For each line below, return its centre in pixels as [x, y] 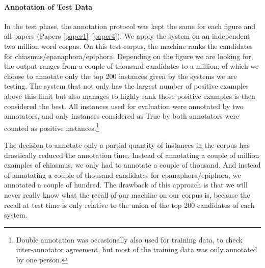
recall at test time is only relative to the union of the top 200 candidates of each [129, 205]
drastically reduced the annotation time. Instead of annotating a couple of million [132, 155]
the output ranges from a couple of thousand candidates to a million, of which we [131, 66]
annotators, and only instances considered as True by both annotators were [122, 116]
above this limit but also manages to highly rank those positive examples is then [130, 96]
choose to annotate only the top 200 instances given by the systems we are [121, 76]
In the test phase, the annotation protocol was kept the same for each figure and [130, 26]
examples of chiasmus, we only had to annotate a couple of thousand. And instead [132, 165]
